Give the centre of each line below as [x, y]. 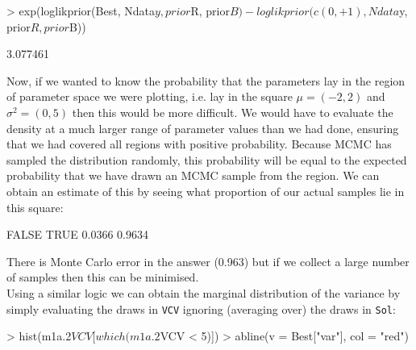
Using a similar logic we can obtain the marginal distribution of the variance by [204, 292]
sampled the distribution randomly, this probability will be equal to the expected [207, 159]
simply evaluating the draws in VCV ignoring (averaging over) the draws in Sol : [201, 308]
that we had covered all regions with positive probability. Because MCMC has [199, 144]
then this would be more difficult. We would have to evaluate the [233, 112]
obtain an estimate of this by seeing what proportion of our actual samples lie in [206, 191]
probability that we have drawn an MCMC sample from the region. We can [193, 175]
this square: [35, 207]
